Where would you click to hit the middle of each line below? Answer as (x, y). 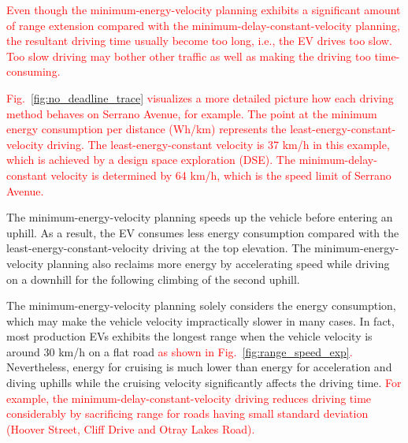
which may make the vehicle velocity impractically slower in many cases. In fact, (200, 320)
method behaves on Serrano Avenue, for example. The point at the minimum (192, 113)
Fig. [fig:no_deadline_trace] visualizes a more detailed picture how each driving (200, 97)
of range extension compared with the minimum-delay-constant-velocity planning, (203, 25)
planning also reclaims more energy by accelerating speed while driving (218, 263)
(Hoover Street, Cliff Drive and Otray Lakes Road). (131, 428)
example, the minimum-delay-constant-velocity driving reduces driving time (189, 398)
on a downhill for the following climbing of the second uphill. (153, 279)
